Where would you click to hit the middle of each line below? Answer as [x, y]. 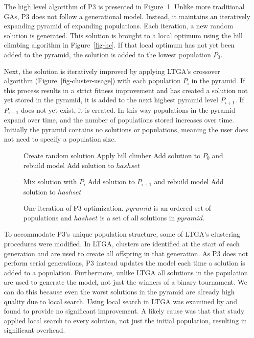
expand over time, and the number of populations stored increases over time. [119, 120]
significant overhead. [35, 330]
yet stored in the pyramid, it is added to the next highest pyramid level [111, 100]
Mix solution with [50, 181]
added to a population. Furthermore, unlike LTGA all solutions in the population [126, 272]
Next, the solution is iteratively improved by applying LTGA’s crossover [112, 71]
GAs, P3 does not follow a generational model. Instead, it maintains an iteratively [127, 16]
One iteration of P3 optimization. [74, 208]
